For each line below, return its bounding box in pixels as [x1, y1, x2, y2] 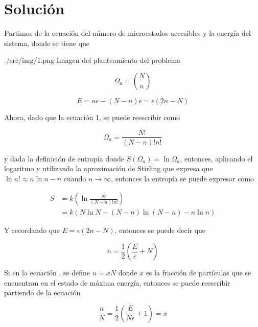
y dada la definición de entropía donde [4, 153, 124, 163]
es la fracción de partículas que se [146, 267, 251, 277]
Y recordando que [4, 225, 60, 236]
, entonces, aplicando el [180, 153, 253, 163]
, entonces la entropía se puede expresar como [111, 173, 254, 183]
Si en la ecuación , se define [4, 267, 90, 277]
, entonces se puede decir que [114, 225, 206, 236]
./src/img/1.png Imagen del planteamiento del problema [4, 55, 181, 65]
